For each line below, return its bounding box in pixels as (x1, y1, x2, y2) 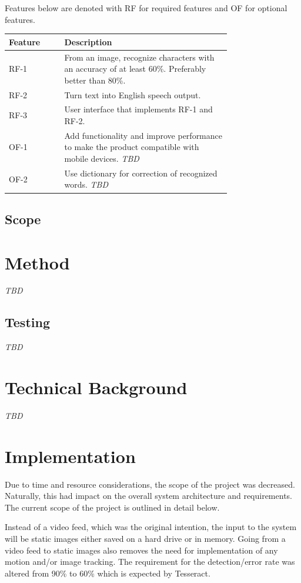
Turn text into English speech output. (64, 88, 201, 101)
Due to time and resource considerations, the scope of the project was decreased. (5, 478, 295, 490)
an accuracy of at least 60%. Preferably (64, 62, 206, 75)
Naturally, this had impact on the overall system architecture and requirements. (5, 489, 292, 502)
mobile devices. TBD (64, 152, 139, 165)
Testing (5, 313, 50, 331)
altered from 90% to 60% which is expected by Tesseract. (5, 567, 210, 579)
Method (5, 250, 70, 274)
